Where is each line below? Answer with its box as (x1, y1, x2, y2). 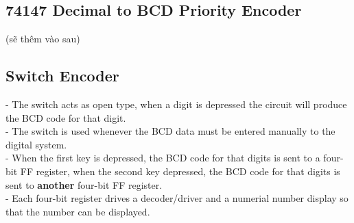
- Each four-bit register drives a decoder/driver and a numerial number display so (5, 191, 349, 205)
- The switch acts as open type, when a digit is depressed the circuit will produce (5, 97, 347, 111)
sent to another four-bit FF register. (5, 177, 163, 192)
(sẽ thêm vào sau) (5, 31, 80, 46)
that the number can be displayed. (5, 204, 150, 218)
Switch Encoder (5, 65, 119, 86)
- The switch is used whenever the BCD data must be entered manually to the (5, 124, 335, 138)
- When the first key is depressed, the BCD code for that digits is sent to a (5, 150, 320, 165)
